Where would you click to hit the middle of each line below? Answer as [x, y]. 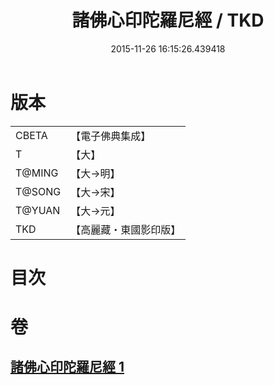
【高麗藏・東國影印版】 [126, 229]
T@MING [37, 173]
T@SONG [38, 191]
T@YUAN [38, 210]
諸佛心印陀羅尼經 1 [67, 367]
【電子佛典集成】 [111, 136]
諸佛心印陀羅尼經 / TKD [168, 20]
